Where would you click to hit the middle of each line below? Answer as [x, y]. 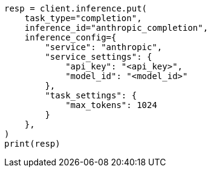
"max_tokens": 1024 [111, 105]
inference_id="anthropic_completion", [116, 28]
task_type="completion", [83, 18]
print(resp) [32, 144]
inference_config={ [70, 37]
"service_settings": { [99, 57]
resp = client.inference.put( [76, 8]
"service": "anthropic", [104, 47]
